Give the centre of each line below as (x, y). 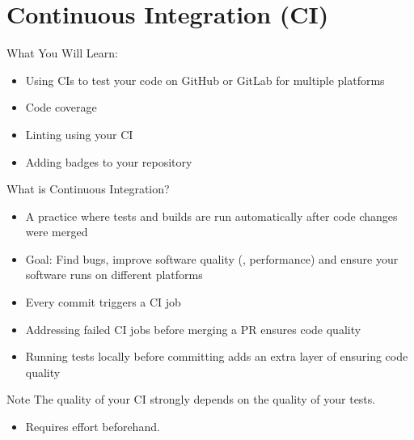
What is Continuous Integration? (88, 189)
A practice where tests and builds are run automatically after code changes (211, 216)
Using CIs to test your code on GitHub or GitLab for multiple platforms (205, 80)
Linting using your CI (79, 134)
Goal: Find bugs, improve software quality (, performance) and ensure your (212, 258)
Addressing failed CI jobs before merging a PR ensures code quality (193, 329)
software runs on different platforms (114, 275)
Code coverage (61, 107)
